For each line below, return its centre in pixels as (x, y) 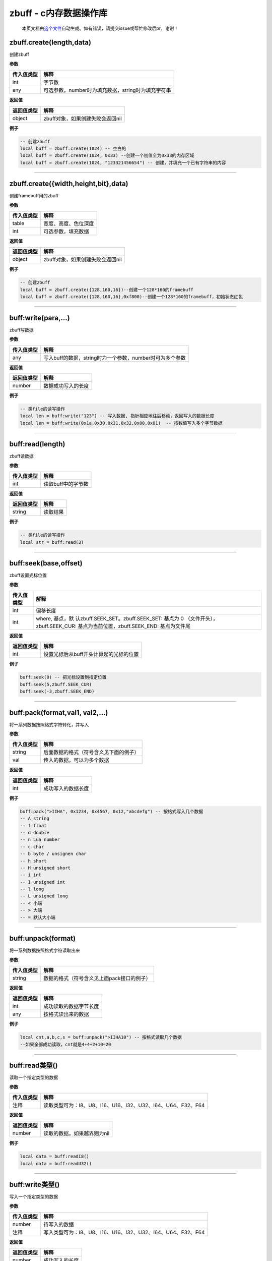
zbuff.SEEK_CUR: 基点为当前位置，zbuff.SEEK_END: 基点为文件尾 (113, 626)
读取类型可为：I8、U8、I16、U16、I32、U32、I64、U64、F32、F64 (124, 1105)
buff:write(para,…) (40, 318)
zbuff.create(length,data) (50, 43)
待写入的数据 (59, 1225)
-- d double (35, 833)
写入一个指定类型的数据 (33, 1197)
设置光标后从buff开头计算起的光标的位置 (91, 654)
